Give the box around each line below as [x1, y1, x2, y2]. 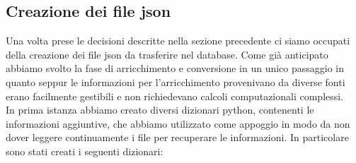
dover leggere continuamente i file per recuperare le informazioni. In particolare [6, 130, 349, 145]
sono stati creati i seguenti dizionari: [6, 143, 163, 158]
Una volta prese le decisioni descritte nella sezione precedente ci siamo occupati [6, 33, 350, 48]
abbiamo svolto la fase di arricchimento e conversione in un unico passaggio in [6, 61, 345, 76]
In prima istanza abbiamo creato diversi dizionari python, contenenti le [6, 102, 314, 117]
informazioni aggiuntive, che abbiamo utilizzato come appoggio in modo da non [6, 116, 350, 131]
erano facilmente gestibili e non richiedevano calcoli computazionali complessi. [6, 88, 344, 103]
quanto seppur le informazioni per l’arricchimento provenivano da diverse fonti [6, 74, 345, 89]
